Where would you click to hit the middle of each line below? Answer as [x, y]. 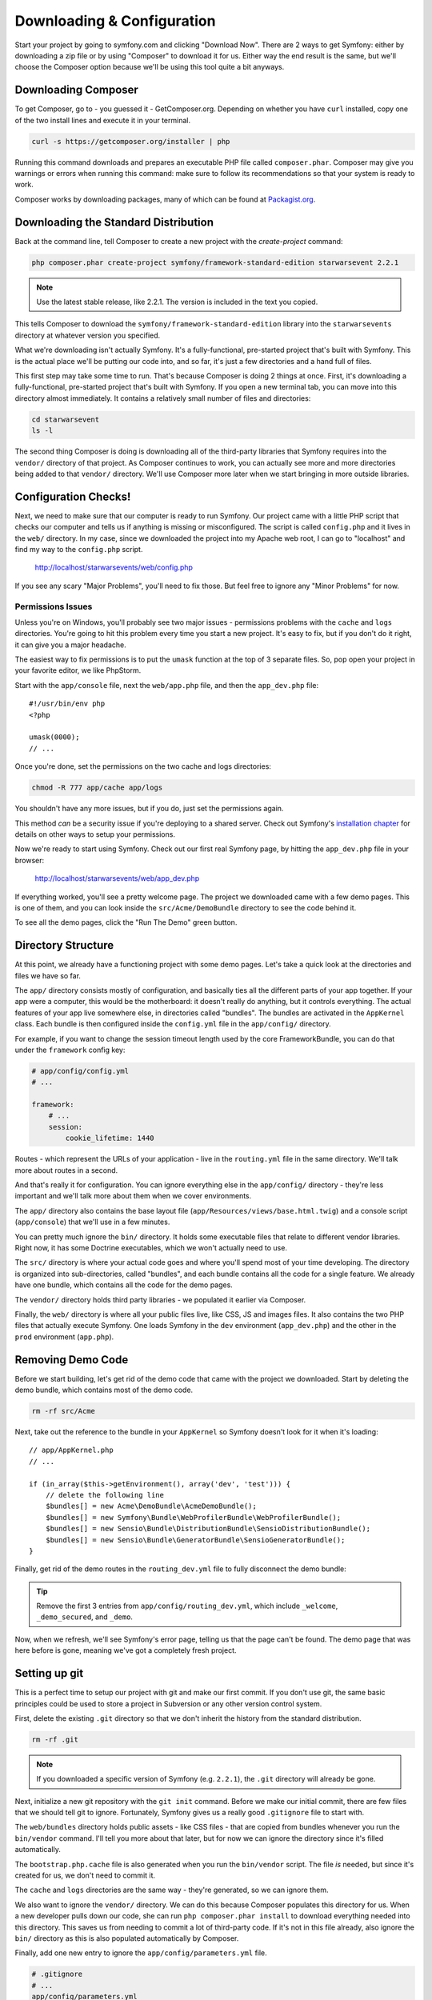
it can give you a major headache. [71, 645]
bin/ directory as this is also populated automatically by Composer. [127, 1938]
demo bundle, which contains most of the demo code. [104, 1390]
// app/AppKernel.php [71, 1450]
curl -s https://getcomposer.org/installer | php [131, 141]
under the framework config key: [70, 1050]
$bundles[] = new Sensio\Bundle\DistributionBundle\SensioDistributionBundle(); [208, 1529]
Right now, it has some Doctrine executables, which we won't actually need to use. [151, 1247]
